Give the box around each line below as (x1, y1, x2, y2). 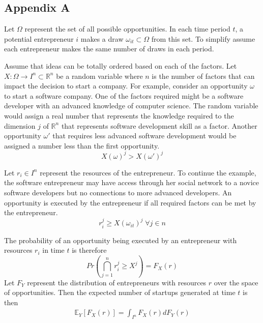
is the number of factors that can (152, 70, 255, 81)
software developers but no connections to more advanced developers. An (4, 187, 232, 198)
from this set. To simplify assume (151, 33, 255, 44)
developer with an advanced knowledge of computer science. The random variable (4, 100, 258, 111)
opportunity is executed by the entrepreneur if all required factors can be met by (4, 197, 256, 208)
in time (42, 245, 65, 255)
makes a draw (80, 33, 124, 44)
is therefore (72, 245, 107, 255)
